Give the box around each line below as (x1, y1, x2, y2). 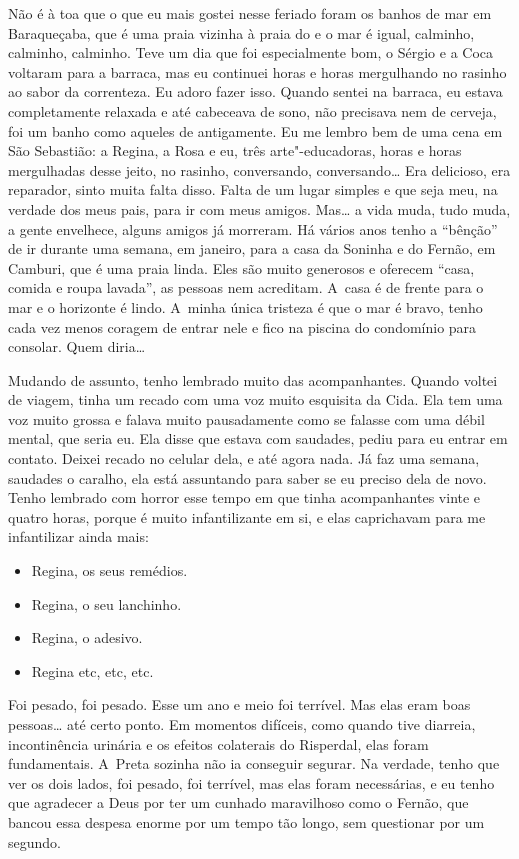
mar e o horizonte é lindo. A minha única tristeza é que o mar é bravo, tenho (8, 296, 483, 317)
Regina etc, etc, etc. (31, 660, 154, 681)
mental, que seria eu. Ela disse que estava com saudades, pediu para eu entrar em (8, 428, 508, 449)
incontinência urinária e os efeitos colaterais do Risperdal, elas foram (8, 733, 429, 754)
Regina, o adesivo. (31, 627, 143, 648)
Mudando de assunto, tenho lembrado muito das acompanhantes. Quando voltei (8, 369, 498, 390)
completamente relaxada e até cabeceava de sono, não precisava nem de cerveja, (8, 100, 497, 121)
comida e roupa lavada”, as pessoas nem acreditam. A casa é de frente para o (8, 277, 484, 298)
